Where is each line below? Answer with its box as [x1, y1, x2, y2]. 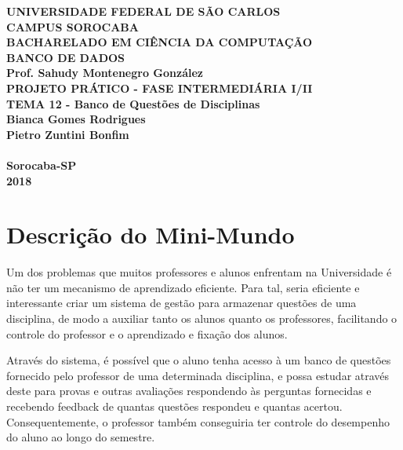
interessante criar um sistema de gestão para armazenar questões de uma [6, 295, 357, 311]
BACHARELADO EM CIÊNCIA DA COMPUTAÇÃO [6, 34, 313, 50]
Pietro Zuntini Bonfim [6, 126, 129, 142]
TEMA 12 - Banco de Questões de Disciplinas [6, 95, 260, 112]
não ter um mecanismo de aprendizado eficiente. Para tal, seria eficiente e [6, 279, 360, 295]
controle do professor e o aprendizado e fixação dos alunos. [6, 325, 288, 342]
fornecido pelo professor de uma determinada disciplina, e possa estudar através [6, 367, 390, 383]
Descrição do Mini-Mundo [6, 218, 295, 251]
